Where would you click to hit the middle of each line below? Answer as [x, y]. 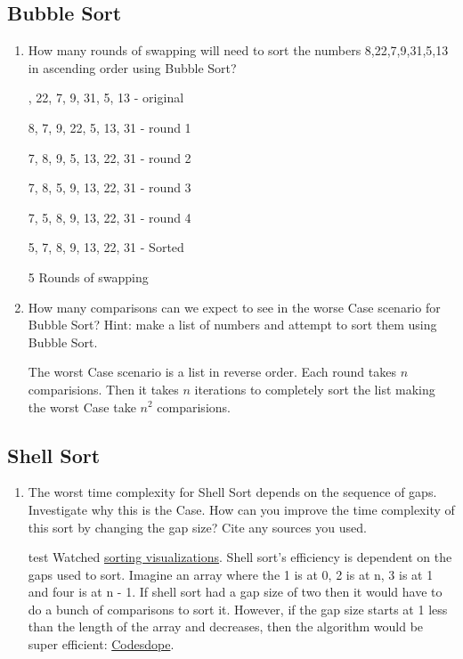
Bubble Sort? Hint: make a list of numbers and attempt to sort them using [232, 325]
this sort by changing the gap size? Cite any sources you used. [197, 527]
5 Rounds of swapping [88, 277]
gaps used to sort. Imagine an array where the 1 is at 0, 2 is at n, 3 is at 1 [231, 574]
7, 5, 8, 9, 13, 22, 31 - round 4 [110, 217]
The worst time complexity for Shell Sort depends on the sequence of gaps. [232, 492]
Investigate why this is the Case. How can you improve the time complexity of [241, 509]
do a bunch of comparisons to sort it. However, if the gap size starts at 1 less [238, 609]
